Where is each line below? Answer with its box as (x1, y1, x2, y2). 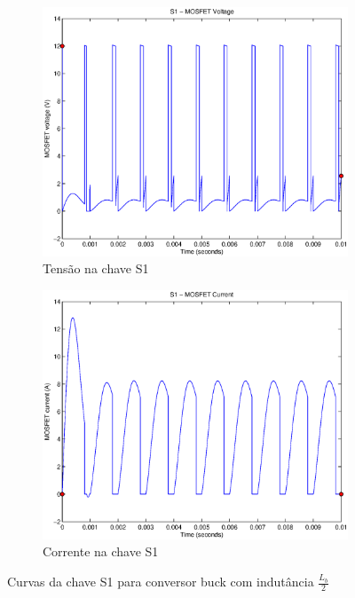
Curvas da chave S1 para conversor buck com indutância (7, 572, 314, 591)
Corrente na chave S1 (43, 542, 159, 561)
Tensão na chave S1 (43, 259, 149, 278)
